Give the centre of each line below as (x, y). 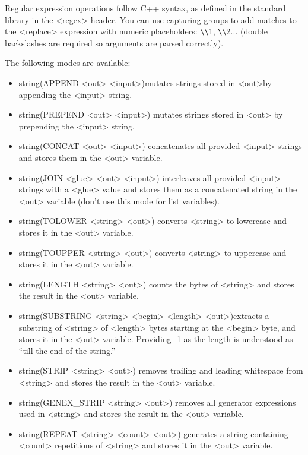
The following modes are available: (68, 63)
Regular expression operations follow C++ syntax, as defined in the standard (145, 8)
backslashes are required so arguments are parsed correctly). (114, 42)
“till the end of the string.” (67, 350)
